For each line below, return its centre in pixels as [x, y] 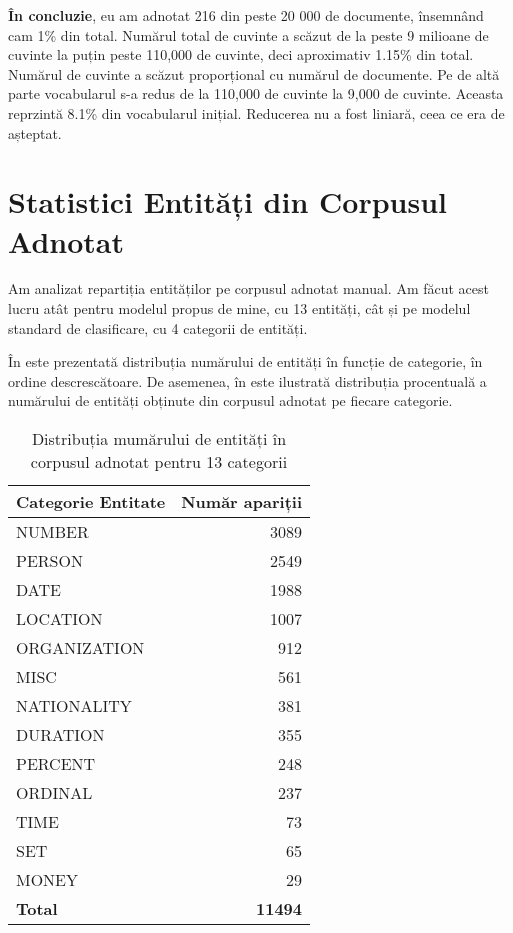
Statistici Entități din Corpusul [227, 201]
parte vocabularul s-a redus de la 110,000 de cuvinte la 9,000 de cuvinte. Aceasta [256, 93]
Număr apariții [241, 502]
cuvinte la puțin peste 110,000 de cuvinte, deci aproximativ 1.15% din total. [241, 54]
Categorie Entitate [91, 502]
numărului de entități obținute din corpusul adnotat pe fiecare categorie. [230, 400]
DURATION [60, 735]
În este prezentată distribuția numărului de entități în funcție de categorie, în [245, 361]
